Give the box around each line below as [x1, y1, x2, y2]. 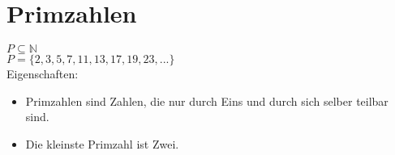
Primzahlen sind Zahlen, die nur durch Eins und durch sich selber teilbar [25, 92, 389, 109]
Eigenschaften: [6, 65, 79, 82]
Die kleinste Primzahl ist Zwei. [25, 135, 179, 152]
